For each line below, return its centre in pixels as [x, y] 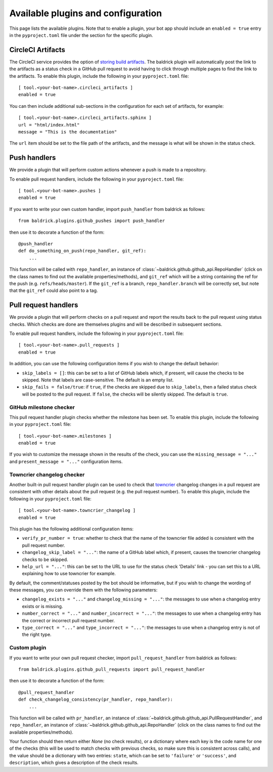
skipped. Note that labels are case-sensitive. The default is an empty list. [98, 380]
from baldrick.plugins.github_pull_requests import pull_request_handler [112, 669]
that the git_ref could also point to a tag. [54, 290]
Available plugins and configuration [86, 13]
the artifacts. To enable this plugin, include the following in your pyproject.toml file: [99, 76]
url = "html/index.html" [49, 125]
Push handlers [33, 158]
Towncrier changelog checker [47, 475]
